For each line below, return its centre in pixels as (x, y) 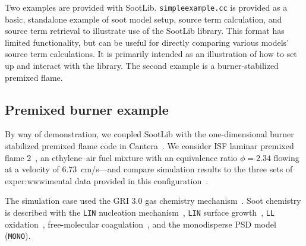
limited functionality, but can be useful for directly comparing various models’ (147, 42)
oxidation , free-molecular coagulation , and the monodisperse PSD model (141, 224)
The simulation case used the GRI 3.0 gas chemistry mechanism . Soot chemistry (153, 201)
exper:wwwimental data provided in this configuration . (107, 180)
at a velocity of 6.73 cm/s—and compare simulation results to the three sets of (149, 169)
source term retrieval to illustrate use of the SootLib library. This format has (145, 31)
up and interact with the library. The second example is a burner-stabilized (142, 66)
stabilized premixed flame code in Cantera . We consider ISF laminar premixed (149, 146)
